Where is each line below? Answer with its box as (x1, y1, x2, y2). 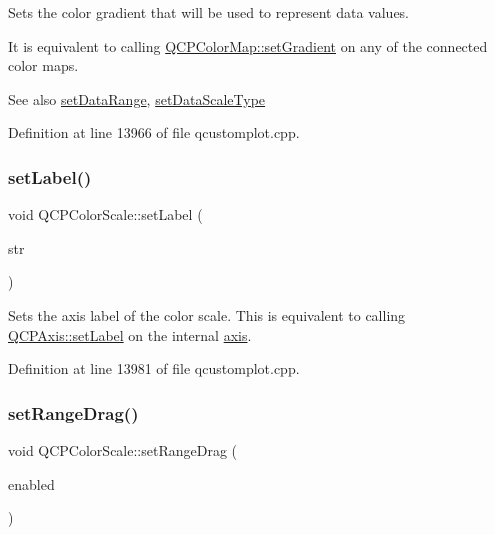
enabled (8, 473, 55, 494)
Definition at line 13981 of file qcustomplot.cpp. (8, 358, 300, 379)
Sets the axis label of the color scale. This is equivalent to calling (8, 304, 406, 325)
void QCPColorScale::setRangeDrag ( (8, 439, 238, 460)
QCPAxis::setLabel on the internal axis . (8, 324, 252, 345)
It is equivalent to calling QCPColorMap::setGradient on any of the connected (8, 35, 488, 56)
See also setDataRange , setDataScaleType (8, 88, 266, 109)
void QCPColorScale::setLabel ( (8, 204, 203, 225)
